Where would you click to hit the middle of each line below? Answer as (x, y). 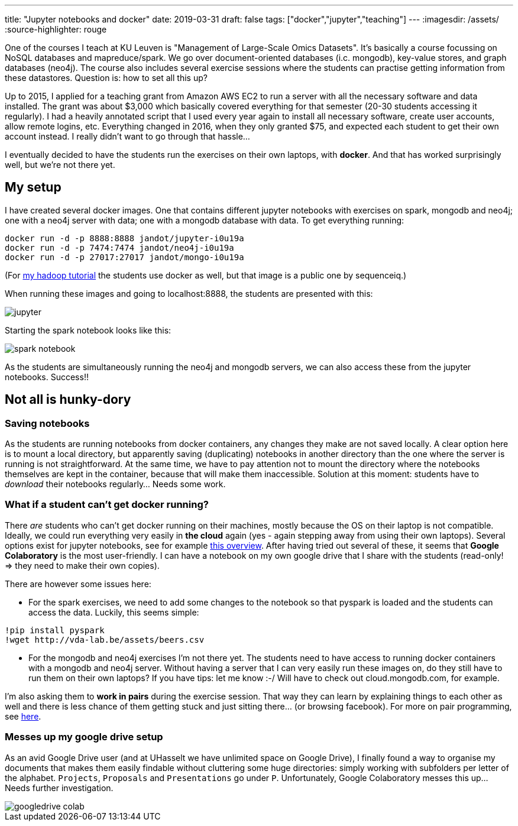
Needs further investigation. (59, 788)
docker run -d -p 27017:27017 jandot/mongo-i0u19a (124, 257)
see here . (23, 716)
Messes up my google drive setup (84, 737)
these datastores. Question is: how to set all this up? (106, 78)
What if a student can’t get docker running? (107, 505)
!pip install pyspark (55, 630)
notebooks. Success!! (47, 377)
